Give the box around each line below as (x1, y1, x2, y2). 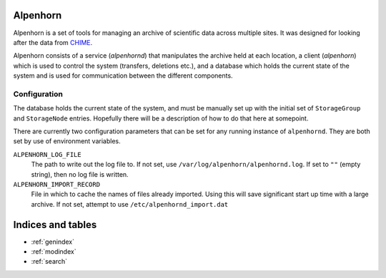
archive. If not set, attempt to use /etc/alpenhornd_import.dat (31, 200, 229, 208)
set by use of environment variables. (13, 137, 121, 145)
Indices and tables (13, 218, 97, 231)
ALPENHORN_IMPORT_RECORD (13, 180, 100, 188)
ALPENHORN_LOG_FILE (13, 150, 81, 158)
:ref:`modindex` (31, 247, 76, 256)
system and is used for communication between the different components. (13, 71, 233, 80)
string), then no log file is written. (31, 170, 129, 178)
